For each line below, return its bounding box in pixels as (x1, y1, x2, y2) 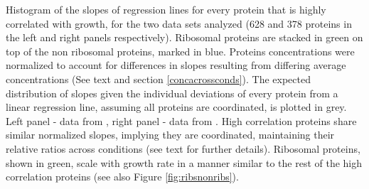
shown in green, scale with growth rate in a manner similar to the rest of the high (6, 155, 363, 170)
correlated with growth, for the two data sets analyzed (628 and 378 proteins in (6, 16, 352, 31)
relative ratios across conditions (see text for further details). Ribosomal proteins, (6, 141, 360, 156)
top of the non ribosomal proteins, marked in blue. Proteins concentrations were (6, 43, 355, 58)
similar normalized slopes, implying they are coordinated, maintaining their (6, 127, 335, 142)
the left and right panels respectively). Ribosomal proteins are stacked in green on (6, 30, 363, 45)
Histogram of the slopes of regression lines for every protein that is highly (6, 2, 326, 16)
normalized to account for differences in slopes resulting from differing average (6, 58, 346, 72)
